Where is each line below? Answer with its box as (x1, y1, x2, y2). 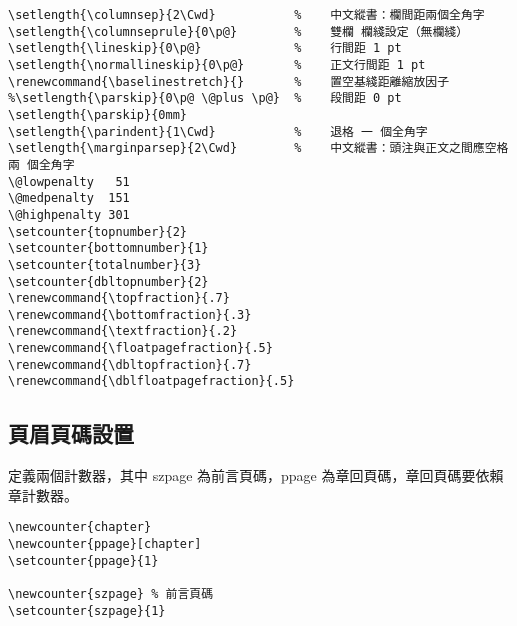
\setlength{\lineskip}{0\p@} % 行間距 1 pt (8, 41, 402, 56)
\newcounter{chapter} (8, 520, 152, 535)
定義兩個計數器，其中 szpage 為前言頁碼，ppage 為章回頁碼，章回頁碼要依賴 (8, 465, 504, 486)
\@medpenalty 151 (8, 191, 130, 206)
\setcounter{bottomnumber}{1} (8, 241, 209, 256)
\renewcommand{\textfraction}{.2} (8, 324, 238, 339)
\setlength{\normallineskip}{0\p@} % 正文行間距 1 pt (8, 57, 426, 72)
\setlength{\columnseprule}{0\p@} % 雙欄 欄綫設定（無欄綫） (8, 24, 469, 39)
